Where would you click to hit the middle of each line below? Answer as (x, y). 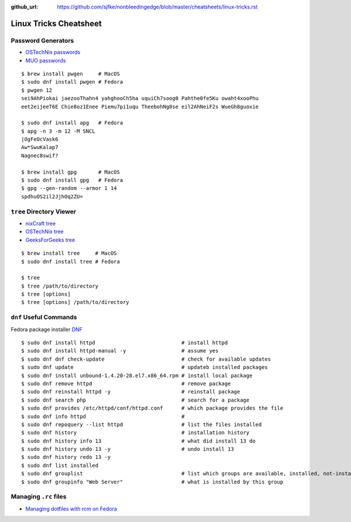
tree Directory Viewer (43, 212)
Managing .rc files (39, 497)
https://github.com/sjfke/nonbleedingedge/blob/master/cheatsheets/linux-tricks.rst (157, 7)
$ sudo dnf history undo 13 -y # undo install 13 (128, 449)
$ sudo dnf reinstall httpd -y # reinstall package (131, 392)
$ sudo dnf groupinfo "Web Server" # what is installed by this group (152, 482)
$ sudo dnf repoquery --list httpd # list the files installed (142, 424)
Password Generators (42, 40)
